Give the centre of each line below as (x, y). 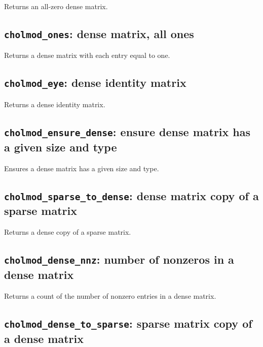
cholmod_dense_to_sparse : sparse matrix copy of (128, 323)
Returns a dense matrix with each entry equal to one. (87, 55)
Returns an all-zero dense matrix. (56, 6)
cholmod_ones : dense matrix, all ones (99, 33)
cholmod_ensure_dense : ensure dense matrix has (127, 131)
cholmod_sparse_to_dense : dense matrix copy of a (131, 195)
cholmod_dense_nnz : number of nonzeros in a (119, 259)
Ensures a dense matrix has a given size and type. (82, 168)
